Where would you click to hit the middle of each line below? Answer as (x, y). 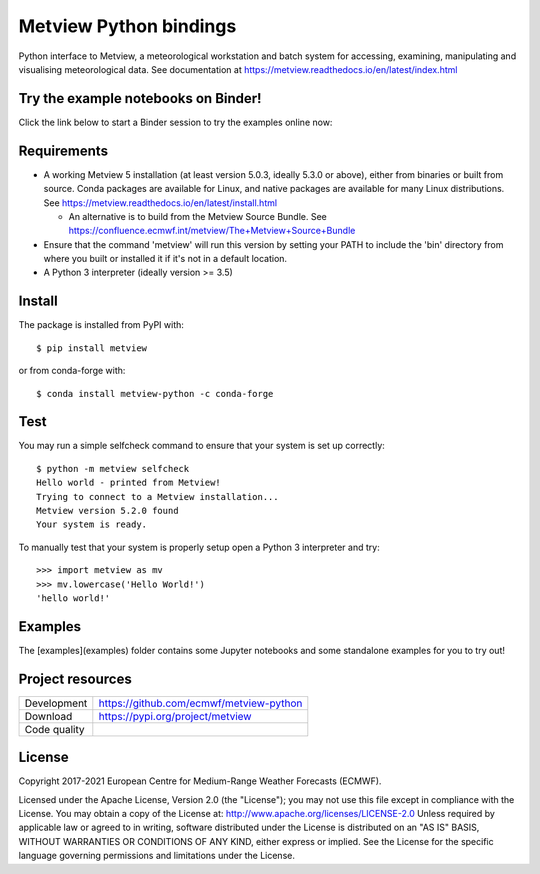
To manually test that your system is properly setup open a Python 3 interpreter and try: (199, 547)
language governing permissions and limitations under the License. (156, 856)
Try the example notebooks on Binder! (140, 98)
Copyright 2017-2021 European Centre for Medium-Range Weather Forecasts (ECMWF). (200, 781)
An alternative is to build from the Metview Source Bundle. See (197, 216)
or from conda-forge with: (72, 371)
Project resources (75, 678)
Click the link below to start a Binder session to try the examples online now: (175, 122)
